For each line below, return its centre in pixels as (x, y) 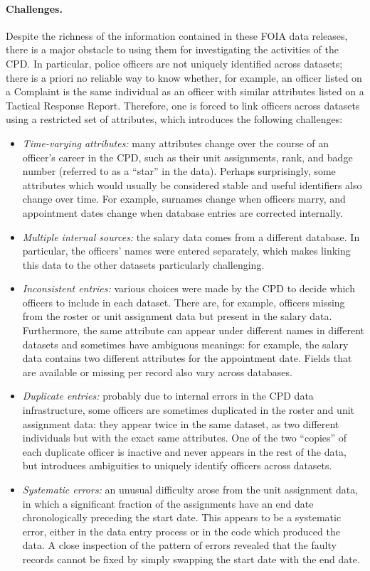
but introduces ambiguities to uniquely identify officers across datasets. (177, 465)
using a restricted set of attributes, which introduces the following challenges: (174, 119)
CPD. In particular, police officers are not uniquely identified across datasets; (174, 63)
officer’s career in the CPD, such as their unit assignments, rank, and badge (187, 157)
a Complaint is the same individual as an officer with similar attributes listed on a (185, 91)
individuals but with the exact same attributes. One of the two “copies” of (185, 438)
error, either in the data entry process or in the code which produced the (181, 531)
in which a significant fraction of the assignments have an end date (168, 503)
